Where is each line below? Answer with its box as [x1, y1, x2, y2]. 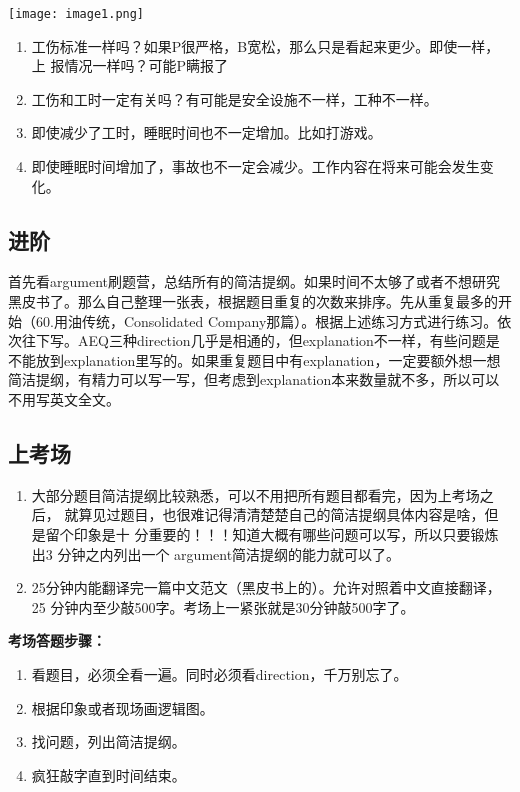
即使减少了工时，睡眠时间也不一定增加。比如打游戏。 [31, 122, 382, 143]
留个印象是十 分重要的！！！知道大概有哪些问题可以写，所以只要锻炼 [45, 523, 499, 544]
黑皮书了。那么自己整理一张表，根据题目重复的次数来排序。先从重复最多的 [8, 291, 498, 312]
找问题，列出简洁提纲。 [31, 731, 186, 752]
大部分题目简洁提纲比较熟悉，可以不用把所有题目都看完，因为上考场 [31, 484, 480, 505]
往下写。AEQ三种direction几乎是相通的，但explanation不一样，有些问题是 [21, 330, 500, 351]
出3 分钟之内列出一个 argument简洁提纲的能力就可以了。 [31, 543, 401, 564]
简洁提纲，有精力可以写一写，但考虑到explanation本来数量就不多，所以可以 [8, 369, 500, 390]
